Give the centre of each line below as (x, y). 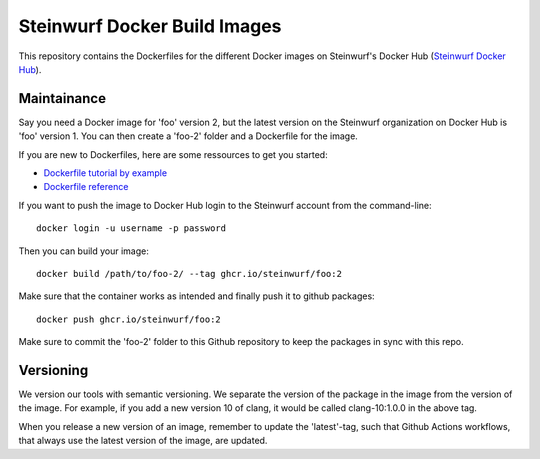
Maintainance (62, 98)
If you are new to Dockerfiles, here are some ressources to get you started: (173, 154)
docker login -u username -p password (131, 228)
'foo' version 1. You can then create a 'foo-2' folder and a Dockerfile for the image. (188, 136)
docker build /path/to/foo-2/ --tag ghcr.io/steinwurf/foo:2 (189, 273)
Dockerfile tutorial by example (105, 173)
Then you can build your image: (84, 251)
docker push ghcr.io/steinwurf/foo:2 (129, 319)
